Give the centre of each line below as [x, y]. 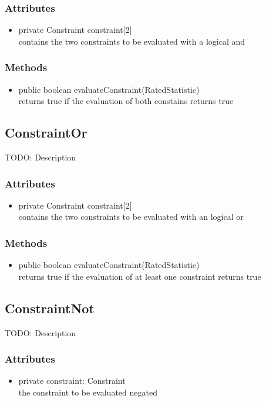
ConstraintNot [50, 308]
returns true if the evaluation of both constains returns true [126, 101]
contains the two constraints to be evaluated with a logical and [132, 41]
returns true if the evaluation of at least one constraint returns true [140, 276]
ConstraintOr [46, 133]
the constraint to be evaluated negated [88, 392]
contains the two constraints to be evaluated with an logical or [131, 217]
